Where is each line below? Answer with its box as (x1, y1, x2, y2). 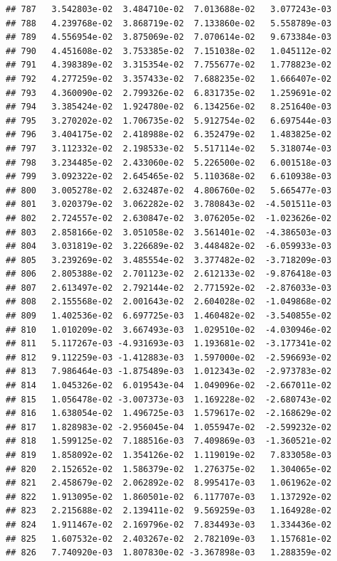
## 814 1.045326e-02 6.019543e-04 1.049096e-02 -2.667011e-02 (6, 380, 332, 391)
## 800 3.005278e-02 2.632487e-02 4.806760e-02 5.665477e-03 (6, 185, 332, 196)
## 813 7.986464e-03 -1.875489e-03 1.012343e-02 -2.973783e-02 (6, 366, 332, 377)
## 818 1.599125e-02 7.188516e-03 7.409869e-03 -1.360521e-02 (6, 436, 332, 447)
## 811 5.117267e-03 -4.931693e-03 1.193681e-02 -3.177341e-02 (6, 338, 332, 349)
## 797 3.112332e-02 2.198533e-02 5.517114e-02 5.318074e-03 (6, 143, 332, 154)
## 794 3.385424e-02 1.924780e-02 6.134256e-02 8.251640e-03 (6, 102, 332, 112)
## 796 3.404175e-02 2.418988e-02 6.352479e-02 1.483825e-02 (6, 129, 332, 140)
